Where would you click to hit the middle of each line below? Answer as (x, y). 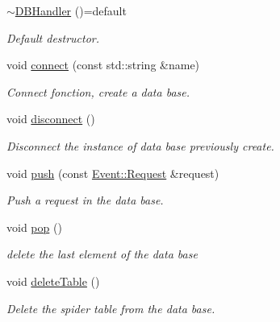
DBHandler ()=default (71, 10)
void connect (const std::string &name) (103, 65)
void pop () (34, 227)
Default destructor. (53, 37)
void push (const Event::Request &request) (113, 173)
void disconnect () (51, 119)
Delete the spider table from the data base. (111, 308)
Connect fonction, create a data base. (98, 91)
